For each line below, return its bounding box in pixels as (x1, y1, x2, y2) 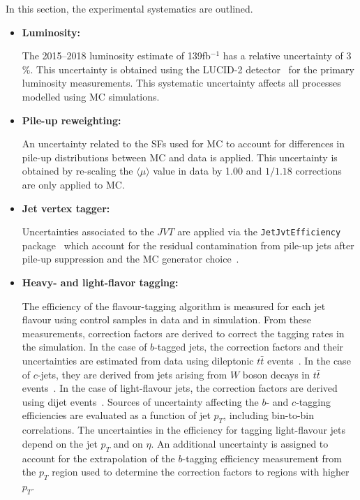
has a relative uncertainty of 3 (223, 48, 352, 63)
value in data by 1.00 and (153, 163, 262, 178)
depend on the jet (22, 436, 98, 450)
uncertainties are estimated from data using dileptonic (22, 353, 254, 367)
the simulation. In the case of (22, 339, 147, 354)
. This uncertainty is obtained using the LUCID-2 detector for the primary (30, 61, 354, 76)
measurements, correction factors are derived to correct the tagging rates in (22, 325, 345, 340)
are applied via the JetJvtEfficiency (177, 224, 341, 239)
